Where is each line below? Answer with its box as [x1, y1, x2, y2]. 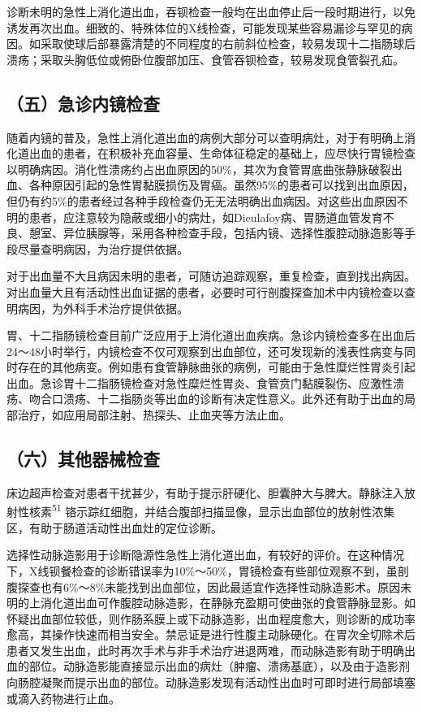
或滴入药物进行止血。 [6, 689, 120, 706]
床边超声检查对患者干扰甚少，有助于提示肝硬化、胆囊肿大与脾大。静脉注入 [6, 484, 404, 501]
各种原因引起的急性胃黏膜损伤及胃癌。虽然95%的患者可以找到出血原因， [28, 176, 414, 193]
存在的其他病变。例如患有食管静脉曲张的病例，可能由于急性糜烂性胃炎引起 [17, 358, 416, 376]
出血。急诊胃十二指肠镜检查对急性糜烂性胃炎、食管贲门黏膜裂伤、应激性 [6, 374, 393, 391]
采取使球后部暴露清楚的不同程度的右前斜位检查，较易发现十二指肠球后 [40, 35, 416, 52]
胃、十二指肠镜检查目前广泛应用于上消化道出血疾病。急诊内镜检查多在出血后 [6, 327, 416, 344]
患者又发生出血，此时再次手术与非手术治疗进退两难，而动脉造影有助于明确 [6, 641, 404, 658]
